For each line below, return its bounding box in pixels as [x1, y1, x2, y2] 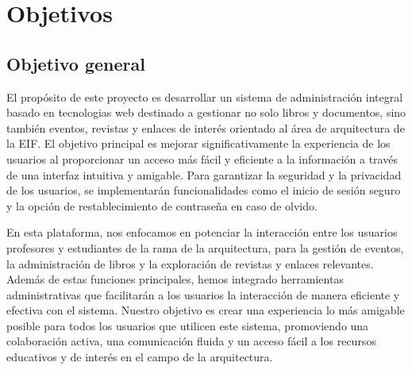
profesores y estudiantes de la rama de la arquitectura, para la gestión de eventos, [6, 239, 404, 256]
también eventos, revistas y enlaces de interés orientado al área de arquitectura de [6, 119, 405, 136]
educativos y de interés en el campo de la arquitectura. [6, 349, 273, 365]
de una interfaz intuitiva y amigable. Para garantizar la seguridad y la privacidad [6, 166, 402, 183]
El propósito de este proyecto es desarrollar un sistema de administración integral [6, 88, 403, 105]
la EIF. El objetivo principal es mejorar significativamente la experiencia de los [6, 135, 391, 152]
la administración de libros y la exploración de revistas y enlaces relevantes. [6, 255, 374, 272]
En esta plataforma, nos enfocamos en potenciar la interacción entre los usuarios [6, 224, 398, 241]
